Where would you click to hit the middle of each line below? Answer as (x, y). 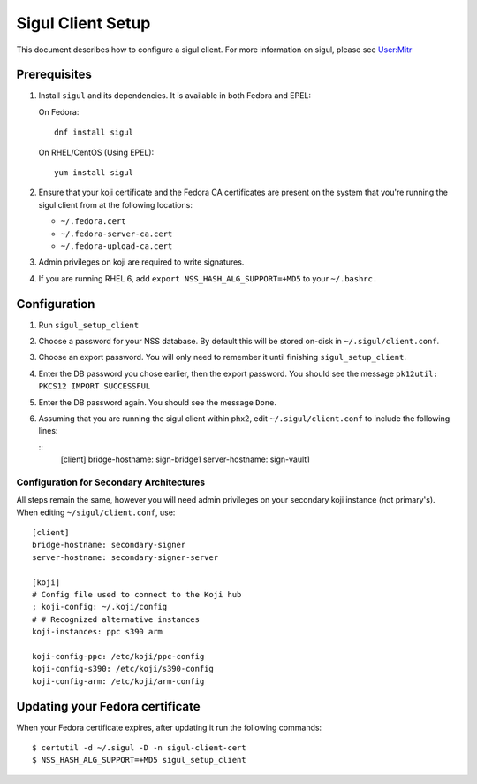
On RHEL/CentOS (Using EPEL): (96, 152)
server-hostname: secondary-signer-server (125, 557)
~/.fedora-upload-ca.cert (117, 246)
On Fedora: (59, 111)
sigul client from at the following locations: (116, 204)
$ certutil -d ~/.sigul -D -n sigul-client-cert (139, 748)
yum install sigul (94, 173)
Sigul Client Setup (83, 23)
